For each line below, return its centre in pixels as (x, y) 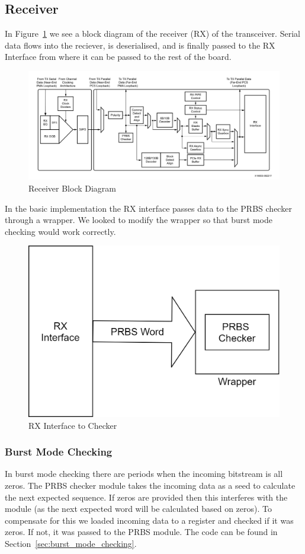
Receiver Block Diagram (73, 188)
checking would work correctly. (60, 231)
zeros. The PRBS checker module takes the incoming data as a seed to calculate (150, 485)
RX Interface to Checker (73, 425)
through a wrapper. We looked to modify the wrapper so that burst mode (139, 220)
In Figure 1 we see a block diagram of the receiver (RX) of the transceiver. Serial (152, 34)
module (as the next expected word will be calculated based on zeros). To (138, 509)
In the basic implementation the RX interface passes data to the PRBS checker (148, 208)
